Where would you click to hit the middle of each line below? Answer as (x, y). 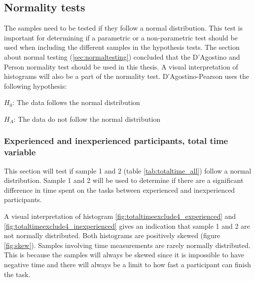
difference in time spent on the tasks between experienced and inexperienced (120, 190)
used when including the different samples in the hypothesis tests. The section (122, 47)
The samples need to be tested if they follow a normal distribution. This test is (123, 28)
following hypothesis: (36, 86)
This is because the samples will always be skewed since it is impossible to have (124, 255)
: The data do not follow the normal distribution (87, 119)
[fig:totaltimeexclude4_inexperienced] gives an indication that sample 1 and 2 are (127, 226)
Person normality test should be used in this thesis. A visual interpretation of (121, 66)
